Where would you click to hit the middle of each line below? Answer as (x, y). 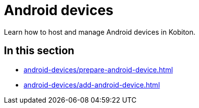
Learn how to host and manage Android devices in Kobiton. (100, 32)
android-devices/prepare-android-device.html (98, 69)
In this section (39, 51)
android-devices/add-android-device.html (92, 85)
